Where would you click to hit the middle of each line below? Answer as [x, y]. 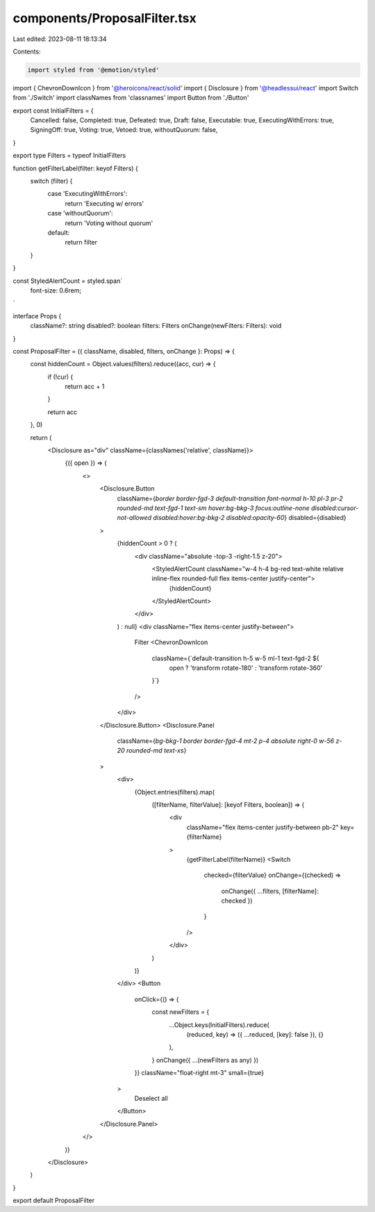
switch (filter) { [51, 181]
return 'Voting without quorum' [109, 223]
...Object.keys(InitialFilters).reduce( [219, 1024]
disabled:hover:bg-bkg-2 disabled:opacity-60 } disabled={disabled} [250, 518]
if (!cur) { [60, 377]
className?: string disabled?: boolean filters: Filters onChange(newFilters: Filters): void [156, 326]
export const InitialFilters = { [53, 110]
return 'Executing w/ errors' [105, 203]
